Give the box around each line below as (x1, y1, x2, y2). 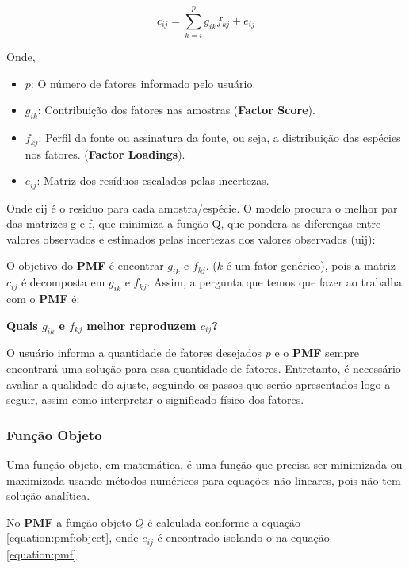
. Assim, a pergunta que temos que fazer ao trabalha (147, 274, 402, 290)
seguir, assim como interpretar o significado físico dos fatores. (6, 391, 304, 408)
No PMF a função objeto (6, 513, 132, 530)
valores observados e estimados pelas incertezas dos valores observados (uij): (6, 230, 376, 247)
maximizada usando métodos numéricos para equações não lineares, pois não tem (6, 471, 401, 488)
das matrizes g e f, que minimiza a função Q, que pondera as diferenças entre (6, 215, 381, 232)
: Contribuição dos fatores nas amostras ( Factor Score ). (37, 102, 315, 118)
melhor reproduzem (86, 317, 197, 333)
